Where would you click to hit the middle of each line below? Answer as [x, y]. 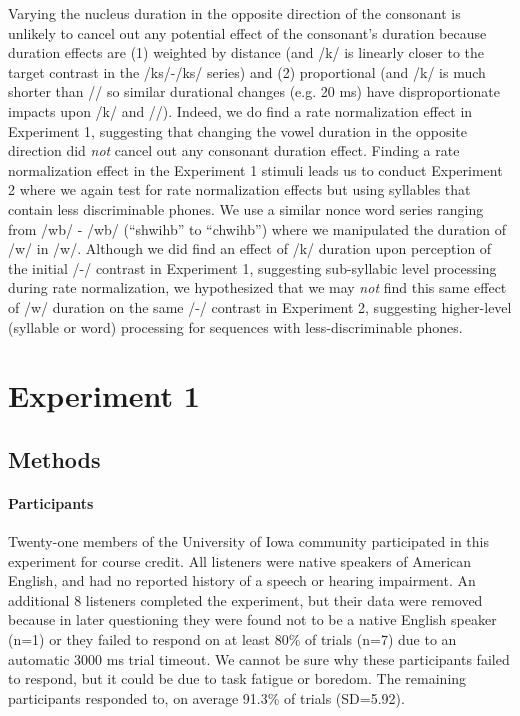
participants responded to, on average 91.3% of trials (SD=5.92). [206, 697]
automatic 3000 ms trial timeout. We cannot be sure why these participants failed [259, 658]
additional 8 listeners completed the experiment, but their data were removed [245, 599]
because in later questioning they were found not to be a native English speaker [252, 619]
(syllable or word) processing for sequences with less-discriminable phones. [235, 326]
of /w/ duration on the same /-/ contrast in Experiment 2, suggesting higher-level [260, 306]
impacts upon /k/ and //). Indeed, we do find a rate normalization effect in [240, 110]
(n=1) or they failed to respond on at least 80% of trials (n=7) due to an [232, 639]
